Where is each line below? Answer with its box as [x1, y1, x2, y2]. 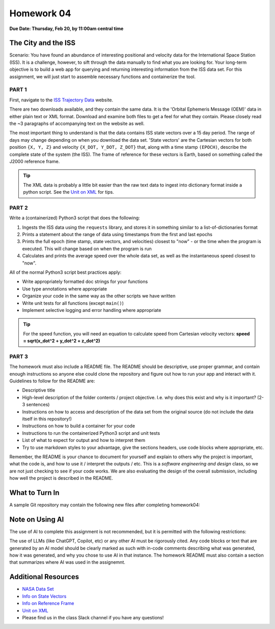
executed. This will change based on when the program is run [22, 245, 152, 252]
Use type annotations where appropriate [22, 285, 107, 292]
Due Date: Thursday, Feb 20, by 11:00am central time [9, 25, 124, 32]
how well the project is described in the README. [9, 475, 113, 481]
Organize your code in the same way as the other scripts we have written [22, 293, 176, 299]
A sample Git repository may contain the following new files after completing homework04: [9, 502, 201, 508]
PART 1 [9, 86, 28, 93]
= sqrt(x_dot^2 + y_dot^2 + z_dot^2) [23, 338, 100, 344]
